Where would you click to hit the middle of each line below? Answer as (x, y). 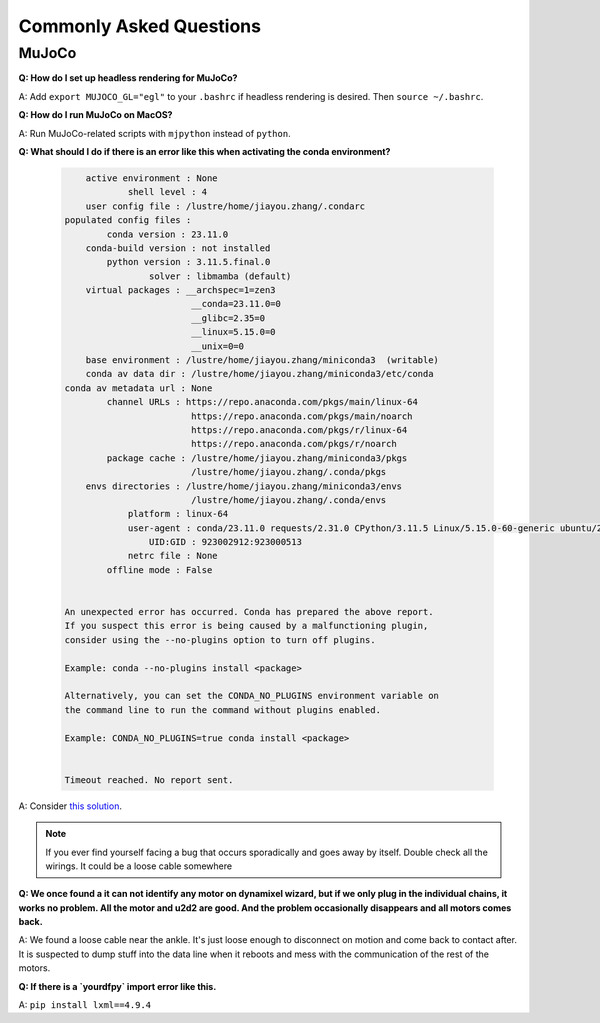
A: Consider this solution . (70, 806)
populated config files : (128, 220)
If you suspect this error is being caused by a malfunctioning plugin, (246, 626)
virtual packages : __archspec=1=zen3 (180, 290)
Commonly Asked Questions (140, 26)
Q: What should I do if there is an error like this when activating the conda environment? (204, 151)
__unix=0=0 (217, 346)
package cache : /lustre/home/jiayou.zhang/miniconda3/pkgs (257, 458)
